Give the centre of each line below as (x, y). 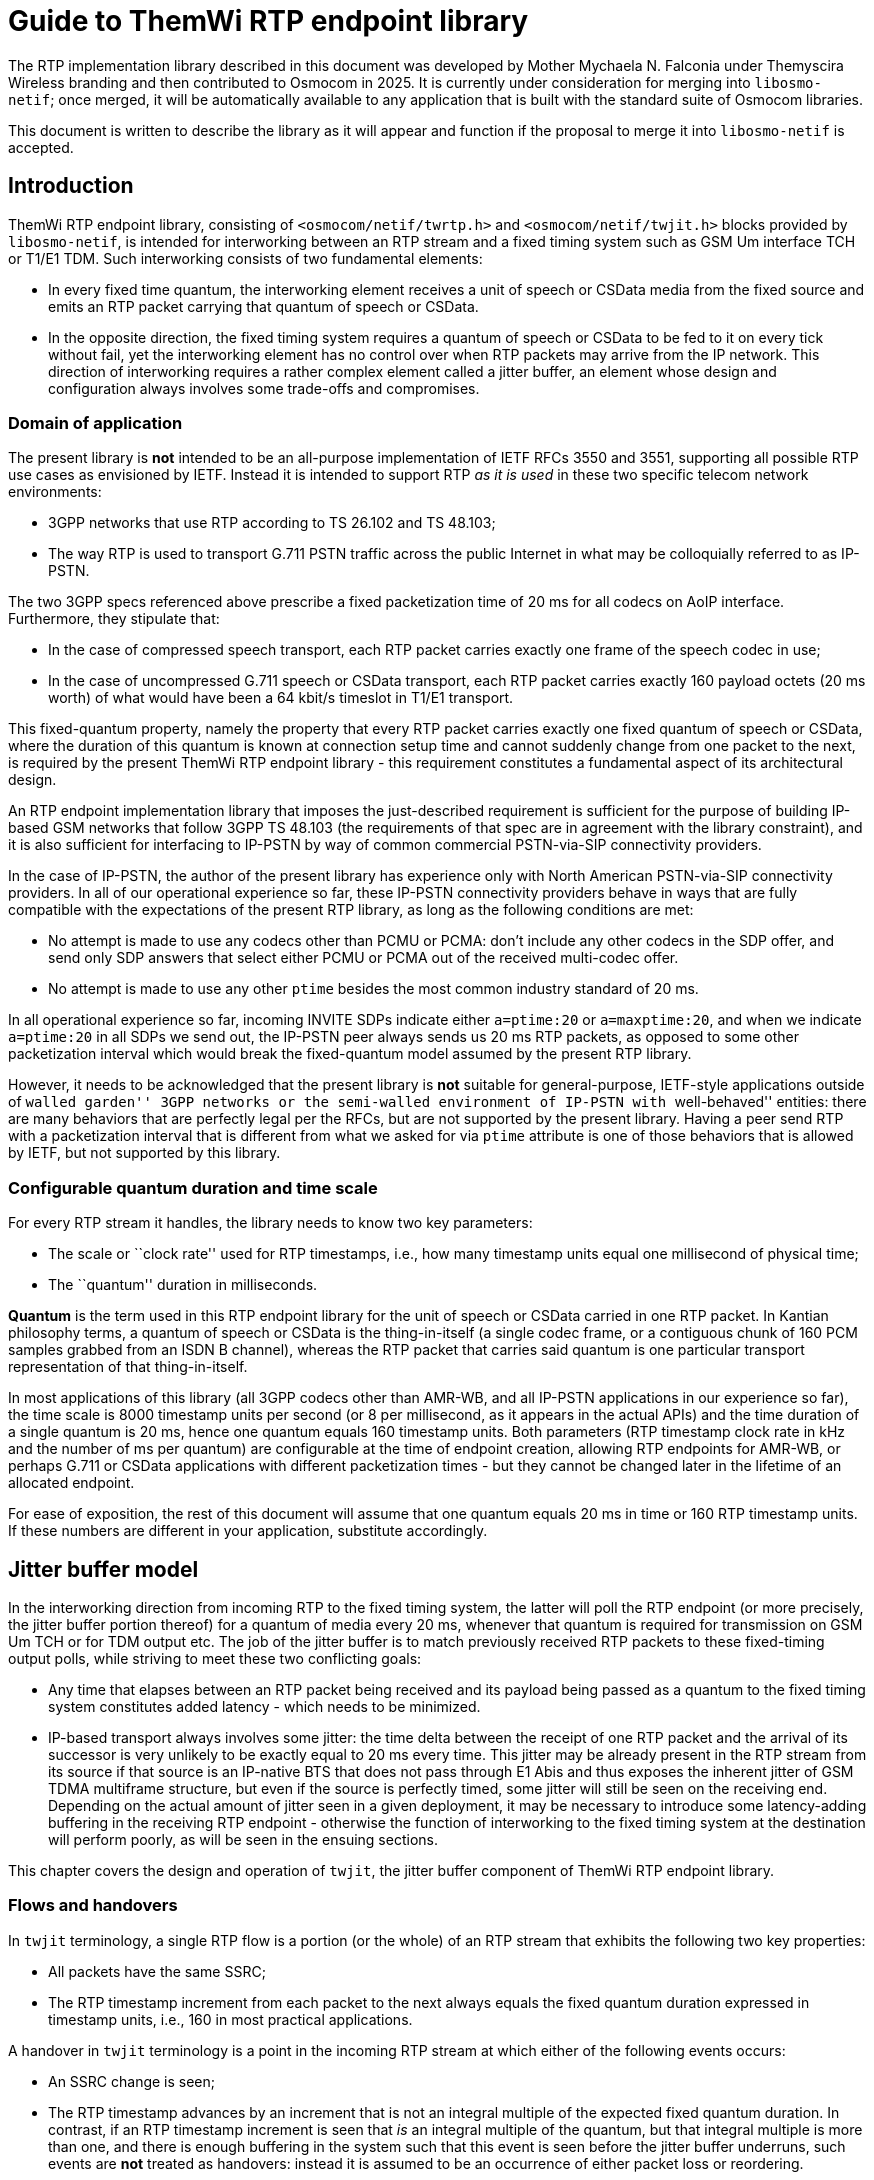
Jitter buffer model (103, 1569)
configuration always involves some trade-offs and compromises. (264, 388)
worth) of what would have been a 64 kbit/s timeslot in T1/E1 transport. (281, 698)
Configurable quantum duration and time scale (193, 1187)
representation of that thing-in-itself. (128, 1367)
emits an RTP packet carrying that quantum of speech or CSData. (263, 306)
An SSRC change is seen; (132, 2081)
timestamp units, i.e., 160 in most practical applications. (230, 2019)
